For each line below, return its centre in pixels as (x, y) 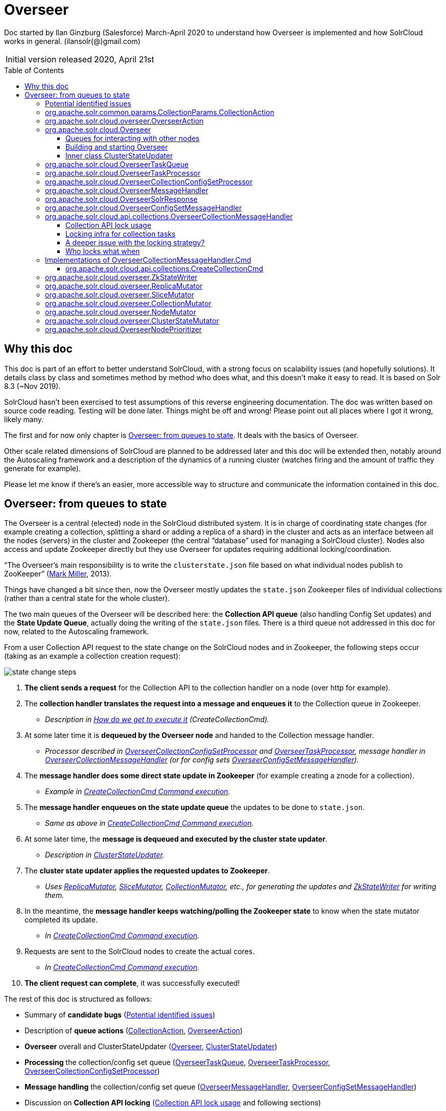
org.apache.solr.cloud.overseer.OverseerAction (124, 121)
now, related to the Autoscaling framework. (77, 632)
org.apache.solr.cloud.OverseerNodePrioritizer (124, 329)
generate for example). (42, 468)
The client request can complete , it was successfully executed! (132, 983)
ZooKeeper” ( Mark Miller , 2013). (58, 574)
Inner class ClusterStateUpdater (119, 155)
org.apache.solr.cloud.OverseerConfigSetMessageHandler (144, 207)
